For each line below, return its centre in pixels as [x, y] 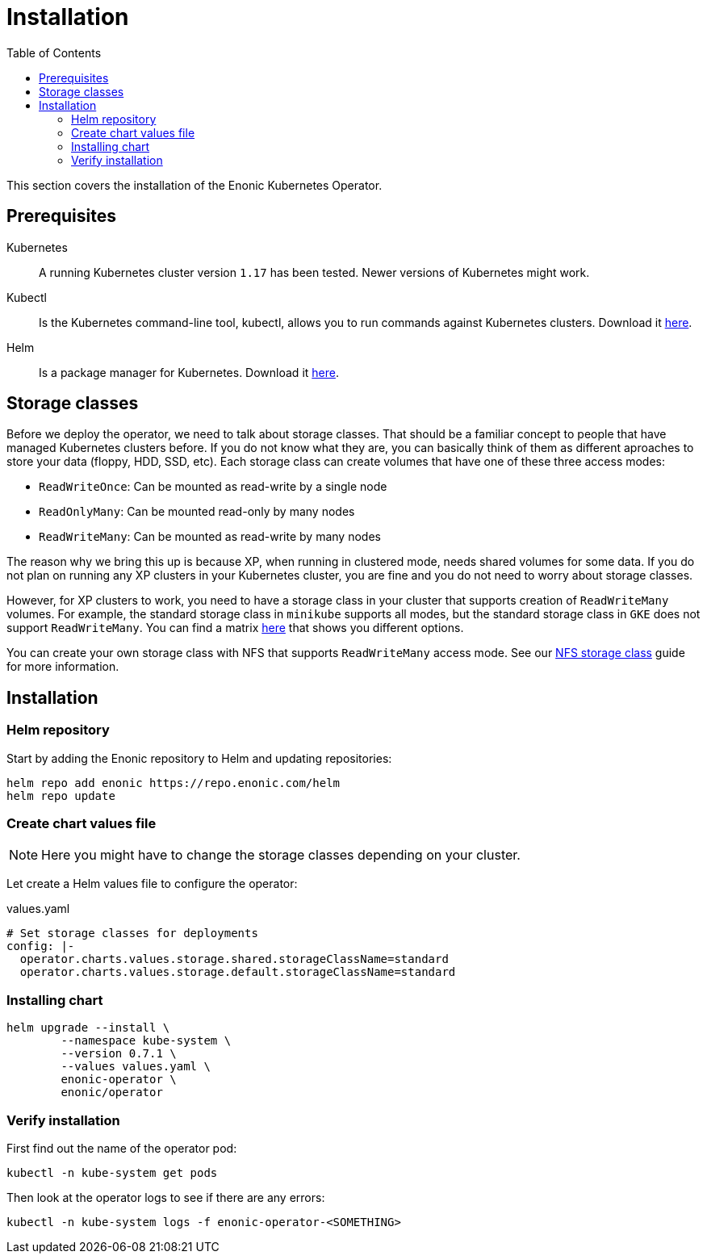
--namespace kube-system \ [146, 1041]
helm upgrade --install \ [88, 1028]
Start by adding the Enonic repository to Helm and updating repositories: [199, 758]
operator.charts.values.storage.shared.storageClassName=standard [234, 959]
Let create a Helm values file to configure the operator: [152, 884]
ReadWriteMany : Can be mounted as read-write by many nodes [210, 537]
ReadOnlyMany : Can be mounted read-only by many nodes [197, 512]
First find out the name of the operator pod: [122, 1148]
